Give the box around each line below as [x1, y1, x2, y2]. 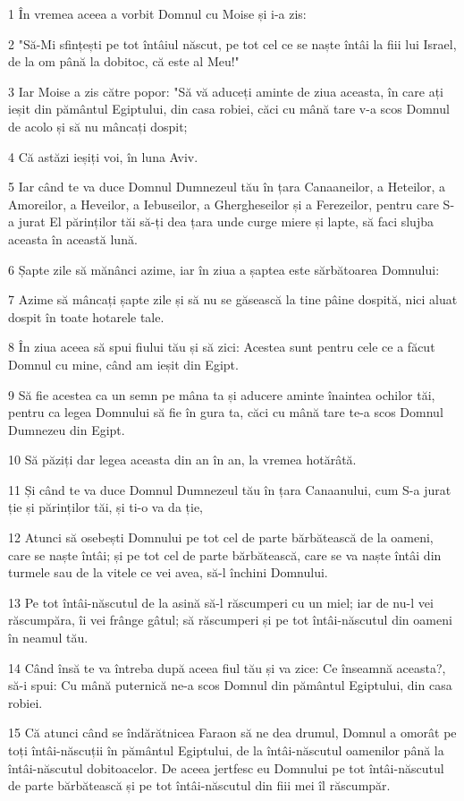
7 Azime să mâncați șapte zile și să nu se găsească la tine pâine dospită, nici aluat [8, 290, 458, 309]
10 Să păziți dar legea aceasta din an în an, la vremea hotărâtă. [8, 450, 357, 469]
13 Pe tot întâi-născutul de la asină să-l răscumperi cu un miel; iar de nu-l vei [8, 592, 434, 611]
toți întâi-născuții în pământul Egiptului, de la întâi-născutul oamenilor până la [8, 741, 444, 759]
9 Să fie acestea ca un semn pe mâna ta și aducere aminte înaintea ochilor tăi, [8, 385, 435, 404]
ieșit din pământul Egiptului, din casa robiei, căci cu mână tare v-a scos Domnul [8, 99, 450, 118]
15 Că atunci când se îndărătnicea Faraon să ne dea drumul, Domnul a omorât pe [8, 723, 457, 742]
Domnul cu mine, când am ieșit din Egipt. [8, 354, 239, 373]
